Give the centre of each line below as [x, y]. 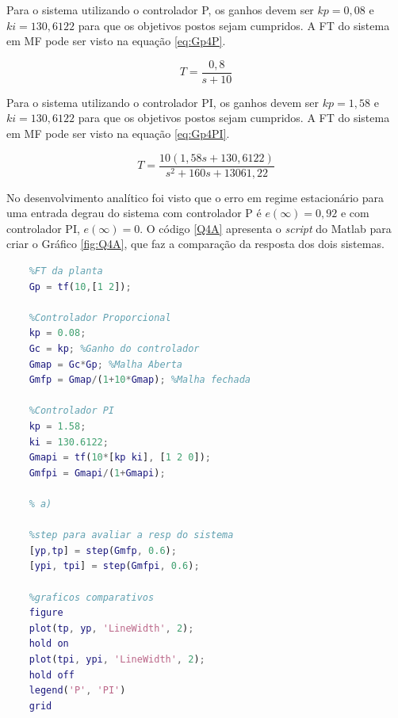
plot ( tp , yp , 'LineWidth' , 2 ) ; [111, 628]
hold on [49, 644]
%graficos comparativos [92, 597]
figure [46, 613]
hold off [52, 675]
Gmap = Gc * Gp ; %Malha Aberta [106, 364]
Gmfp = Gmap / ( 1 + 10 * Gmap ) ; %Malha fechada [140, 380]
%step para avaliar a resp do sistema [131, 535]
